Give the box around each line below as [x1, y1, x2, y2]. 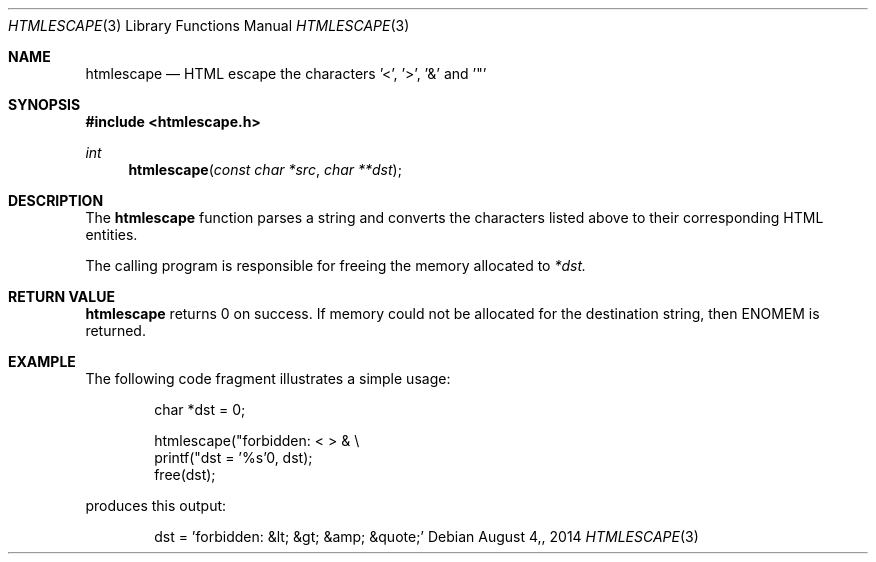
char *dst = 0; [154, 401, 246, 418]
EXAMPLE [8, 353, 76, 370]
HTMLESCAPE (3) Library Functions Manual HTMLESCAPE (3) [8, 17, 410, 34]
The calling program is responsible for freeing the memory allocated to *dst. [85, 257, 587, 274]
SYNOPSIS [8, 96, 81, 113]
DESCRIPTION [8, 192, 104, 209]
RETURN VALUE [8, 288, 115, 305]
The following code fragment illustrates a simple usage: [85, 370, 451, 387]
